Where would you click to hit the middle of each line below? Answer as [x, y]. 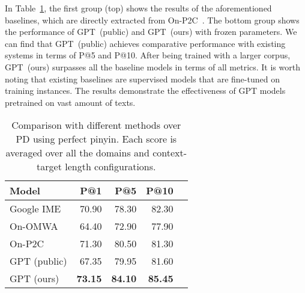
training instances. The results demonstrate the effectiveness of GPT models [145, 91]
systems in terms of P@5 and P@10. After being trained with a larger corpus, [148, 55]
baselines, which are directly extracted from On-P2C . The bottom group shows [152, 20]
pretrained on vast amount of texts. [70, 102]
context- [170, 153]
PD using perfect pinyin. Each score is [96, 139]
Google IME [35, 209]
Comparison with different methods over [96, 125]
